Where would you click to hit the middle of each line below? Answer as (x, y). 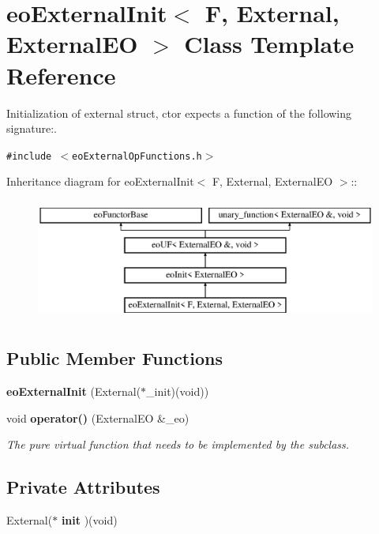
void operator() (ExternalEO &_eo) (98, 417)
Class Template (269, 44)
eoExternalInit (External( (74, 391)
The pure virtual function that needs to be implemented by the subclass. (178, 444)
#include (29, 156)
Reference (61, 75)
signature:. (32, 128)
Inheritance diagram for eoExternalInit (100, 181)
